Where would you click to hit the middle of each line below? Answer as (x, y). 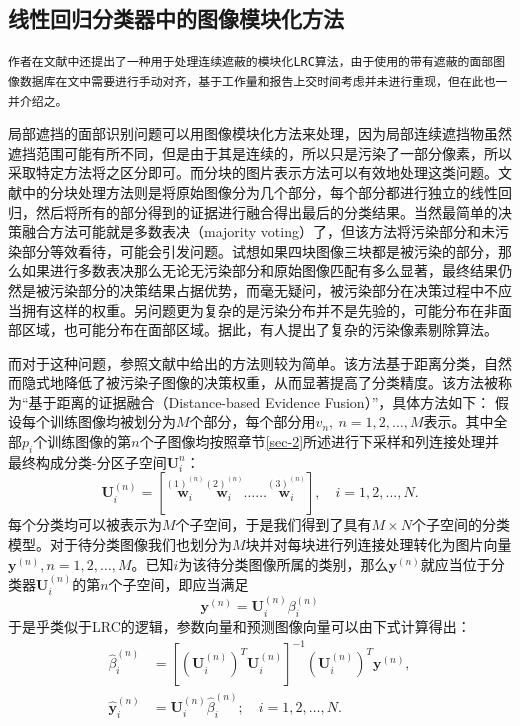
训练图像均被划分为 (112, 421)
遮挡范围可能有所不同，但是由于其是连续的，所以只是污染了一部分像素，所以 (260, 152)
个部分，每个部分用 (252, 421)
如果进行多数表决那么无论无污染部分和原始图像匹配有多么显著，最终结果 (259, 270)
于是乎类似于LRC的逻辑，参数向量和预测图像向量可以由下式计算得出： (239, 626)
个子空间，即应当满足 (178, 584)
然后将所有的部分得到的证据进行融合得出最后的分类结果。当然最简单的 (266, 211)
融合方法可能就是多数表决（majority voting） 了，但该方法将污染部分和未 (258, 231)
